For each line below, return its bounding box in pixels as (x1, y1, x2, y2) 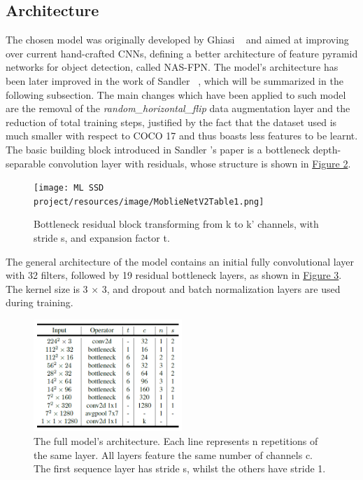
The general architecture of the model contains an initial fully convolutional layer (6, 254, 355, 268)
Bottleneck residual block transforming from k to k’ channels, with (34, 217, 319, 231)
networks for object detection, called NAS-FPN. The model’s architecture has (6, 60, 339, 74)
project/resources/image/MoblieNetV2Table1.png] (34, 196, 264, 207)
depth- (313, 142, 341, 156)
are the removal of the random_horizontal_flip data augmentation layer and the (6, 101, 350, 116)
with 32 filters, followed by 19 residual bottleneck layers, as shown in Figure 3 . (6, 268, 342, 282)
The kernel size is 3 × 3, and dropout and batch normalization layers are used (6, 281, 341, 296)
